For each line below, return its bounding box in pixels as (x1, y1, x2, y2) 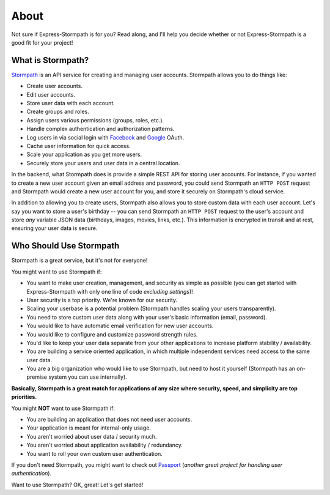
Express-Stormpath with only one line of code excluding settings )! (26, 288, 194, 295)
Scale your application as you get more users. (26, 151, 142, 158)
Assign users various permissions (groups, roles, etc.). (26, 116, 164, 124)
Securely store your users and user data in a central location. (26, 159, 180, 166)
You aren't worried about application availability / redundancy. (26, 441, 183, 449)
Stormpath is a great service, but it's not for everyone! (11, 257, 148, 264)
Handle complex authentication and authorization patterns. (26, 125, 175, 133)
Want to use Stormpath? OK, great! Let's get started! (11, 481, 144, 488)
